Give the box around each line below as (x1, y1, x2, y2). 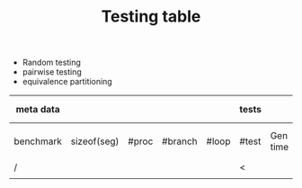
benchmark (13, 135, 63, 148)
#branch (161, 135, 198, 148)
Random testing (22, 57, 81, 68)
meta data (15, 103, 60, 116)
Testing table (101, 6, 201, 27)
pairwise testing (22, 67, 83, 77)
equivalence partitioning (22, 76, 112, 87)
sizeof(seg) (70, 135, 120, 148)
